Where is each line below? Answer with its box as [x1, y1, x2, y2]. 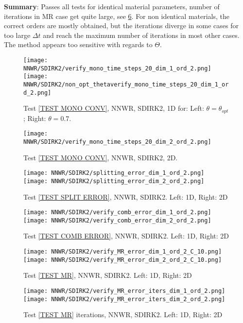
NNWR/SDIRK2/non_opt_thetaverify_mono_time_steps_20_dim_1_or [23, 81, 229, 88]
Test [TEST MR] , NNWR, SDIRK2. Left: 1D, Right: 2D [23, 270, 192, 280]
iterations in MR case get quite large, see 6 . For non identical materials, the [4, 11, 229, 21]
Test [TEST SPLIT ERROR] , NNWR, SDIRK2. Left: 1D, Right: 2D [23, 191, 228, 202]
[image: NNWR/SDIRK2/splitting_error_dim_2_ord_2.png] [23, 177, 205, 185]
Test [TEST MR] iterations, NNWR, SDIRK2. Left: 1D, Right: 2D [23, 309, 223, 320]
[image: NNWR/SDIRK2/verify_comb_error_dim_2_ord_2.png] [23, 217, 211, 224]
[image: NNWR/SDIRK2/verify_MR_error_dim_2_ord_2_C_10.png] [23, 256, 222, 263]
